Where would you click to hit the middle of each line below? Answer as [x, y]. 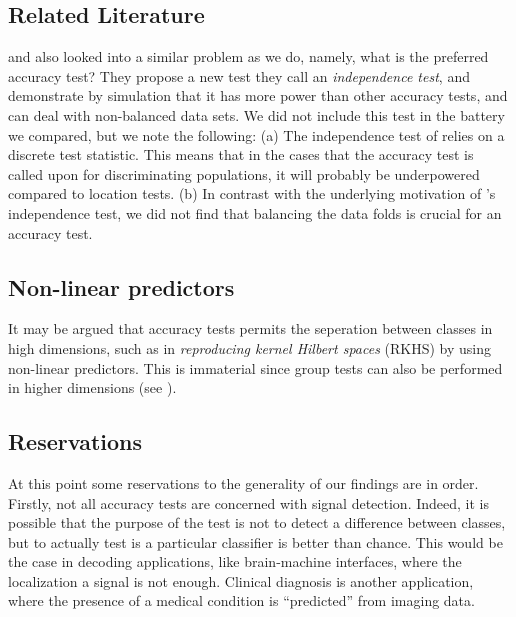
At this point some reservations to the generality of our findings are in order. [243, 482]
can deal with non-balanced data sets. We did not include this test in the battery [256, 114]
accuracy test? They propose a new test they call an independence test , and [239, 75]
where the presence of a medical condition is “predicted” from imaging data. [241, 600]
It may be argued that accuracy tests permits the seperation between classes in [250, 328]
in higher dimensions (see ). [92, 387]
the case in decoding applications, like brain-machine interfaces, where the [235, 561]
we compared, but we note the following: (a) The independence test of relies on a [256, 134]
